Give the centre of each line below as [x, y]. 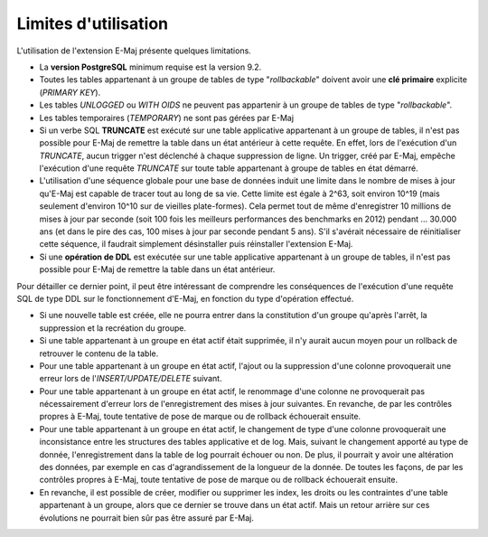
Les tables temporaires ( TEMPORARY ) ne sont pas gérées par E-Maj [166, 118]
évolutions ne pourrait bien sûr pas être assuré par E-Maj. [147, 518]
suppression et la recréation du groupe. [113, 328]
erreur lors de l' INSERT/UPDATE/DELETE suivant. [131, 379]
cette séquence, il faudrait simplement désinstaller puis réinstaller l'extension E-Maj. [196, 244]
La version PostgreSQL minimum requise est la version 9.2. [150, 67]
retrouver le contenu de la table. [99, 353]
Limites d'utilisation [93, 24]
